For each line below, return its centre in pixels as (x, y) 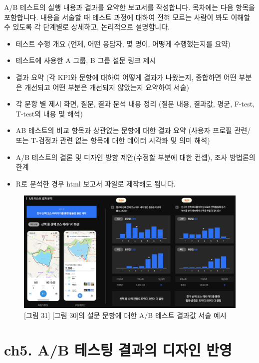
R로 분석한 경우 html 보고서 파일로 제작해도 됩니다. (96, 183)
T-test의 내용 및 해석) (49, 113)
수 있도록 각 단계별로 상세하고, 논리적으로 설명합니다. (87, 27)
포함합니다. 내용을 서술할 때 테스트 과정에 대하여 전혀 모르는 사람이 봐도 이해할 (127, 17)
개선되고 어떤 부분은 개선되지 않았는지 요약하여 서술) (107, 87)
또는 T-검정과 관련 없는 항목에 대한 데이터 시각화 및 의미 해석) (113, 140)
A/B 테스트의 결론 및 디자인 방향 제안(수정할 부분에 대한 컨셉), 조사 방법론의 (135, 157)
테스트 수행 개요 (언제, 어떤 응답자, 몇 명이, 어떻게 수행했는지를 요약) (123, 43)
